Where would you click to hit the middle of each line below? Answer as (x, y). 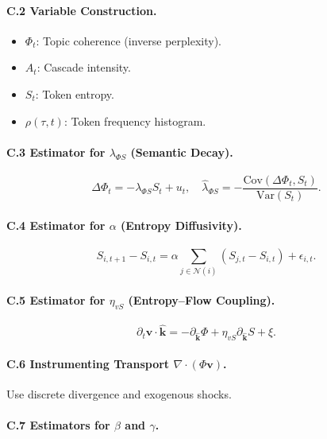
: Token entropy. (75, 93)
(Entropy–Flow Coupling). (202, 299)
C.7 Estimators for (58, 425)
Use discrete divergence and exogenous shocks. (119, 393)
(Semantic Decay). (182, 152)
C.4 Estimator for (56, 225)
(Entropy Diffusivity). (181, 225)
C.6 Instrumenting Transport (88, 363)
